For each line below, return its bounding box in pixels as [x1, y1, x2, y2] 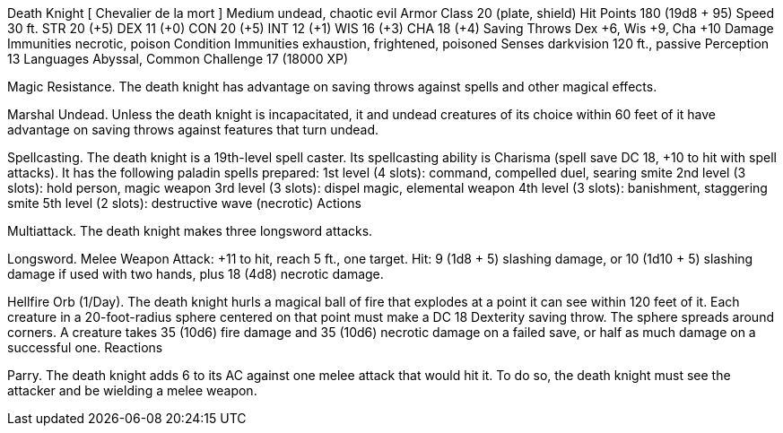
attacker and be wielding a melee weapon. [7, 383, 257, 398]
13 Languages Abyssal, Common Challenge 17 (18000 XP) [7, 51, 349, 66]
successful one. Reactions [7, 340, 163, 355]
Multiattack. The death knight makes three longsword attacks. [7, 223, 373, 238]
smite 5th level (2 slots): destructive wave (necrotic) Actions [7, 195, 361, 211]
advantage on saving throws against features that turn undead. [7, 122, 379, 137]
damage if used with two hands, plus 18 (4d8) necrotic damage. [7, 266, 384, 281]
